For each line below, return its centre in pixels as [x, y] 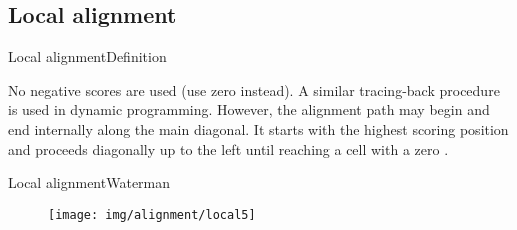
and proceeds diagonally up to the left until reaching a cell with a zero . [228, 148]
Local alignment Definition [87, 56]
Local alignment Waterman [89, 182]
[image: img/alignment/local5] [152, 214]
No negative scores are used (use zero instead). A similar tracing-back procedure [254, 89]
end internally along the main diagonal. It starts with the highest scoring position [258, 128]
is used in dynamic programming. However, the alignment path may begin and [249, 109]
